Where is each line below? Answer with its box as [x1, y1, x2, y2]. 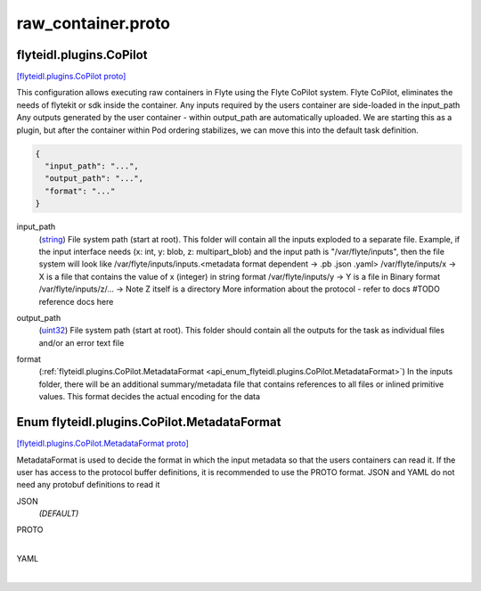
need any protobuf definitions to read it [16, 480, 160, 490]
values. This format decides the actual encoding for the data [38, 391, 261, 402]
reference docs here [38, 296, 114, 307]
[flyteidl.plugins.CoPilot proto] [16, 71, 126, 82]
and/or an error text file [38, 337, 125, 348]
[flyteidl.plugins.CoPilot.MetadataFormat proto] [16, 438, 189, 449]
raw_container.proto [16, 13, 171, 33]
